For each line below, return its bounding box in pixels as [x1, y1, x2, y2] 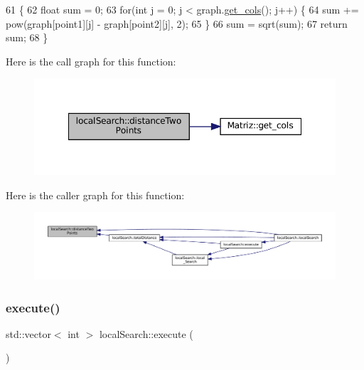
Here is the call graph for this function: [6, 53, 176, 68]
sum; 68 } [6, 30, 48, 45]
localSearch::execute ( [99, 326, 193, 341]
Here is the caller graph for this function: [6, 187, 185, 202]
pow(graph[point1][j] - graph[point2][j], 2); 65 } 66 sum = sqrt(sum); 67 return [6, 16, 348, 31]
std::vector [6, 326, 51, 341]
